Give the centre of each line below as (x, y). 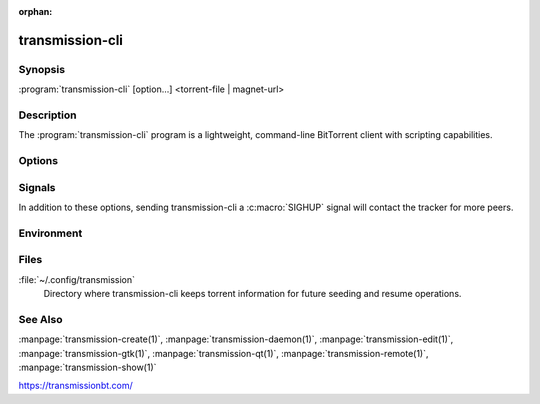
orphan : (35, 11)
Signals (37, 187)
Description (47, 115)
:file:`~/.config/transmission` (76, 279)
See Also (40, 319)
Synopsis (41, 69)
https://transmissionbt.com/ (76, 386)
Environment (50, 233)
